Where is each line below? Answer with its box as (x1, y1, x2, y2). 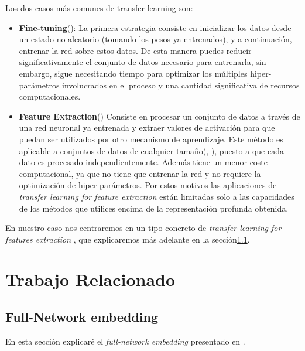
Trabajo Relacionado (5, 267, 176, 291)
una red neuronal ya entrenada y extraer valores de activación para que (19, 121, 275, 134)
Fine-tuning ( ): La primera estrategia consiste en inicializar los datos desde (19, 21, 292, 33)
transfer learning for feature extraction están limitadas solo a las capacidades (19, 190, 294, 202)
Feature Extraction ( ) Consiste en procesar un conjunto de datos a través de (19, 110, 300, 122)
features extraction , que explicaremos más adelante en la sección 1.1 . (5, 233, 250, 245)
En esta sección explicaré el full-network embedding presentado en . (5, 335, 245, 347)
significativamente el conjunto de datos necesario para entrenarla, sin (19, 56, 266, 68)
